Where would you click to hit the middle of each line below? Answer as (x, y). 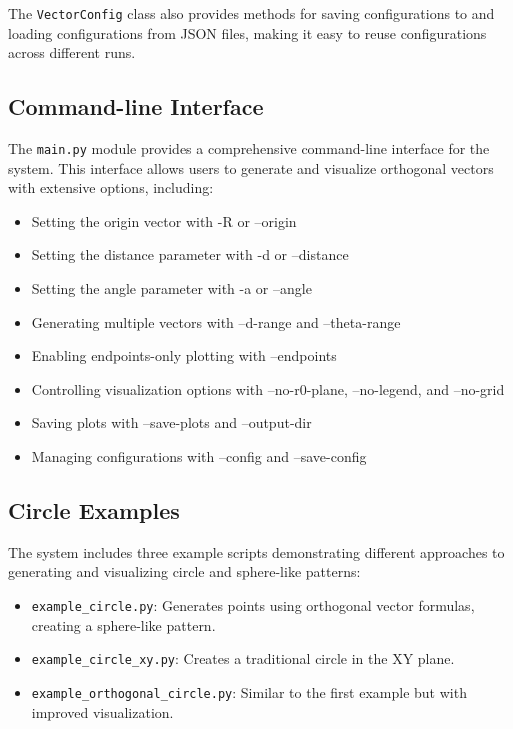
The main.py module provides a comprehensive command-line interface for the (249, 148)
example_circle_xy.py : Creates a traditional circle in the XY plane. (243, 658)
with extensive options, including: (111, 187)
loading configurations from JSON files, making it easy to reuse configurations (247, 32)
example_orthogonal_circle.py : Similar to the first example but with (249, 691)
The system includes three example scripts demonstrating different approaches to (256, 551)
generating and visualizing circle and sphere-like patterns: (184, 571)
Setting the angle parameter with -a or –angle (171, 288)
